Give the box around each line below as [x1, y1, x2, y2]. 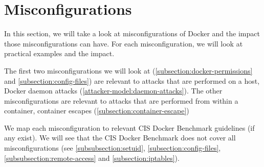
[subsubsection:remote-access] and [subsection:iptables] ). [4, 152, 180, 163]
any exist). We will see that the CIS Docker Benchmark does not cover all [4, 132, 236, 143]
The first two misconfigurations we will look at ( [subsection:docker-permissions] [4, 65, 253, 76]
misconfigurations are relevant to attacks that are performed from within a [4, 95, 238, 106]
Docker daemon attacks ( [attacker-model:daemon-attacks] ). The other [4, 85, 223, 96]
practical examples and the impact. [4, 48, 115, 59]
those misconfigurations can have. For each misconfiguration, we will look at [4, 38, 243, 49]
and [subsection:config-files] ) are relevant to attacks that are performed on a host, [4, 75, 260, 86]
